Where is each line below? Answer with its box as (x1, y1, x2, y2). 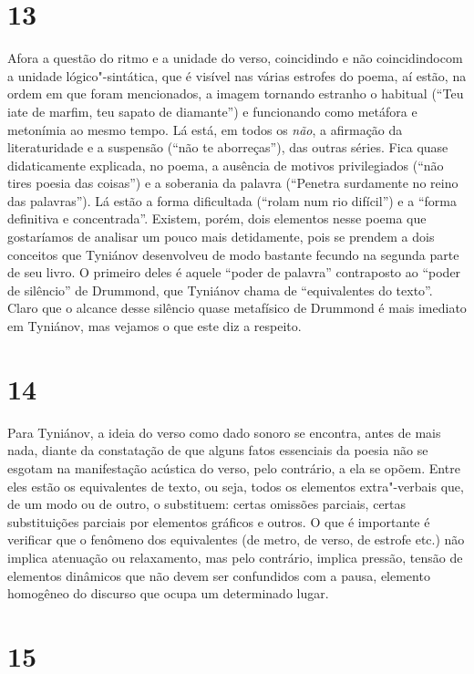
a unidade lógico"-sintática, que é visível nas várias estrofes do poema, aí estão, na (7, 66, 467, 85)
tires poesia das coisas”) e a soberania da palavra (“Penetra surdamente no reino (7, 173, 459, 192)
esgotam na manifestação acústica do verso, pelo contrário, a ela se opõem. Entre (7, 458, 460, 477)
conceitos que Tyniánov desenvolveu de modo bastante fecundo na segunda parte (7, 244, 459, 264)
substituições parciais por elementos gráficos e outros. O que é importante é (7, 512, 430, 531)
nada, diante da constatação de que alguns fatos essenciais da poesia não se (7, 441, 428, 460)
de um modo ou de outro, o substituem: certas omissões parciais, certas (7, 494, 407, 513)
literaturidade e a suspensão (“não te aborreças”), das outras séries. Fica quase (7, 138, 448, 157)
